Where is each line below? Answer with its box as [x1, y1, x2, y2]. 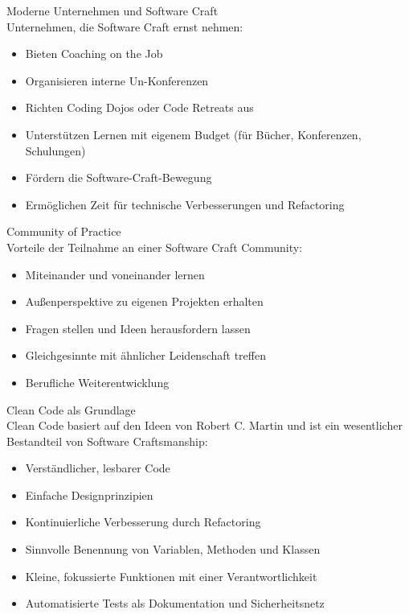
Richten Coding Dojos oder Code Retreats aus [25, 99, 254, 116]
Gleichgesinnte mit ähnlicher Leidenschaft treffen [25, 347, 266, 364]
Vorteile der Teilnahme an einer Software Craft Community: [6, 238, 303, 255]
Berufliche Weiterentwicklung [25, 373, 170, 390]
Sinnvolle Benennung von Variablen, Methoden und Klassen [25, 541, 321, 558]
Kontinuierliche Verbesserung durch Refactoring [25, 513, 261, 530]
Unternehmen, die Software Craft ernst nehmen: [6, 18, 243, 35]
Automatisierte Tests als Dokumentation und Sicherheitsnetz [25, 595, 325, 612]
